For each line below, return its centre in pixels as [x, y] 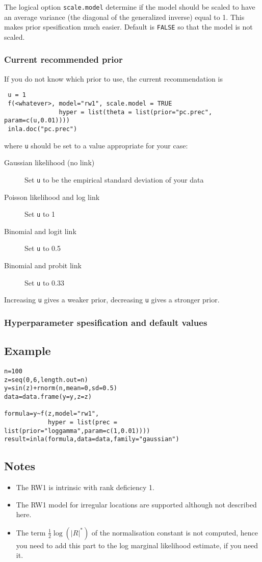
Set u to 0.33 [44, 282]
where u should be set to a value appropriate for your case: [96, 145]
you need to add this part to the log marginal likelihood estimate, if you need [137, 545]
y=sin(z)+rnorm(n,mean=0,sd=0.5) [61, 388]
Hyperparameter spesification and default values [106, 322]
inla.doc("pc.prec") [43, 129]
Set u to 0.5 [43, 248]
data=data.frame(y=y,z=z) [48, 397]
